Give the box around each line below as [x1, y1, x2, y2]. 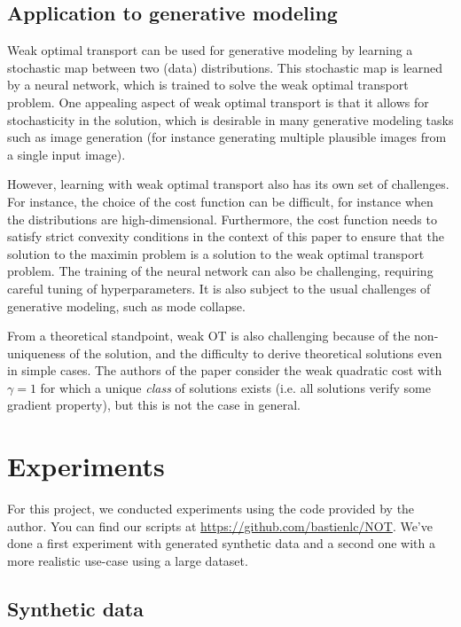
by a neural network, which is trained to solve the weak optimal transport [7, 75, 409, 94]
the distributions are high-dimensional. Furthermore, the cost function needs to [7, 209, 437, 228]
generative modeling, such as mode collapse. [7, 296, 246, 315]
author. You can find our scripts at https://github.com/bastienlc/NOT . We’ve [7, 516, 433, 535]
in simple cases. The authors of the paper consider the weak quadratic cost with [7, 361, 442, 380]
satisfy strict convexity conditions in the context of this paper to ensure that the [7, 227, 444, 246]
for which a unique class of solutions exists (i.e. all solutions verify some [40, 378, 431, 396]
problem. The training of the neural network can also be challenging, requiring [7, 262, 434, 280]
